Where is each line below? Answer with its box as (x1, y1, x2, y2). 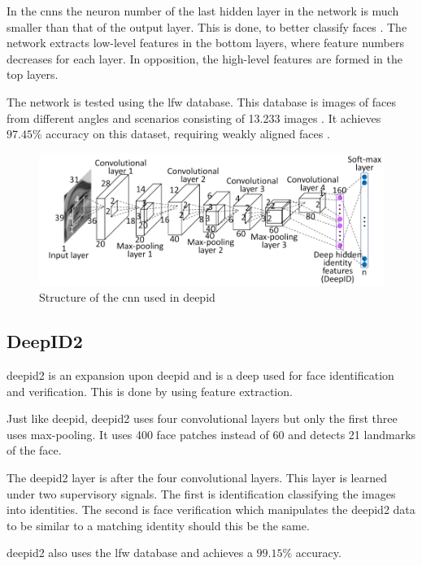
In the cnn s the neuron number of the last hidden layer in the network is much (7, 2, 399, 19)
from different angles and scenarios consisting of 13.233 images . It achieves (7, 109, 381, 126)
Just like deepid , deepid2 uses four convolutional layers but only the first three (7, 410, 398, 427)
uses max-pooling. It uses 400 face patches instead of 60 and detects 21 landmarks (7, 425, 416, 442)
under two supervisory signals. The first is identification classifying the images (7, 485, 396, 502)
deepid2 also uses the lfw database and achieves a (7, 544, 253, 561)
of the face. (7, 442, 62, 459)
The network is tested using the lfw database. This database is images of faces (7, 93, 397, 110)
